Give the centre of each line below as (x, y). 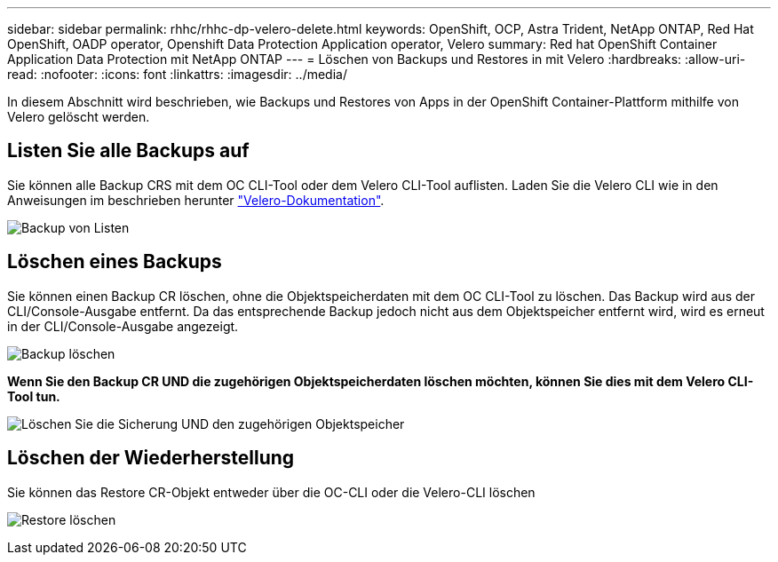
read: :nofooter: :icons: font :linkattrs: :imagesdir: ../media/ (177, 74)
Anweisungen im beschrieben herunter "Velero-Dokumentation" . (196, 200)
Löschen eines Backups (115, 262)
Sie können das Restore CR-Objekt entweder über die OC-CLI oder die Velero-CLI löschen (271, 492)
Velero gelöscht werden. (79, 117)
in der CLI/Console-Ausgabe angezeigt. (123, 326)
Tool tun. (34, 396)
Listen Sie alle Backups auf (128, 151)
